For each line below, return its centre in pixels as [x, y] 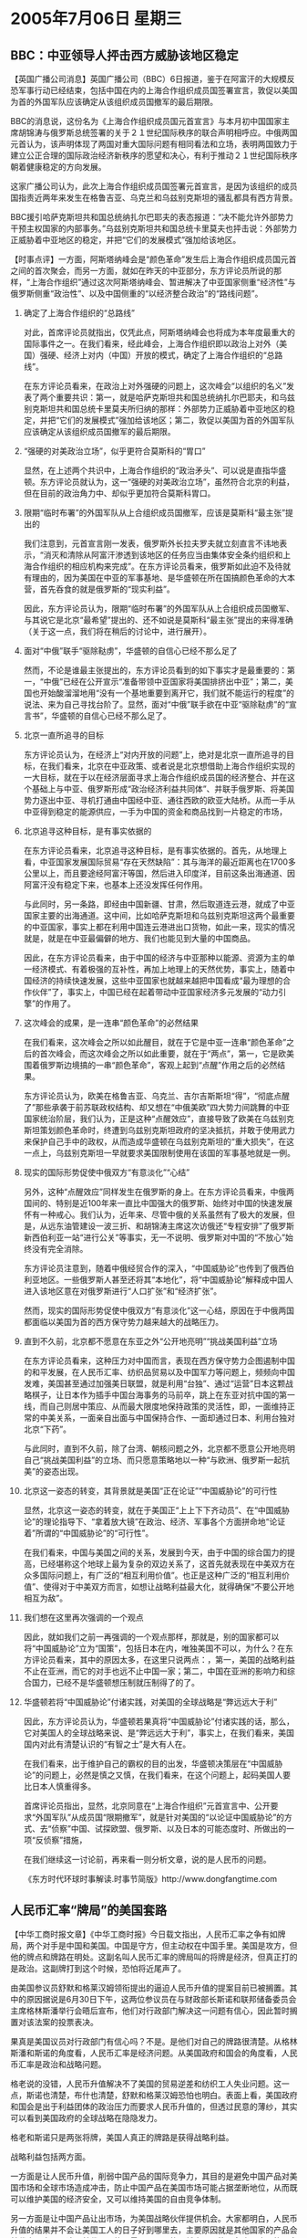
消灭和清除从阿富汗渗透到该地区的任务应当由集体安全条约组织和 [163, 555]
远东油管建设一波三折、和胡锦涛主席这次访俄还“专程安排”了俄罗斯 [171, 1226]
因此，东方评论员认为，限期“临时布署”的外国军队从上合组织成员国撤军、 [159, 609]
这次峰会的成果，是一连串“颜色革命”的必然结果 [111, 1023]
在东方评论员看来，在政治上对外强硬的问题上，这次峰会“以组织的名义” [155, 386]
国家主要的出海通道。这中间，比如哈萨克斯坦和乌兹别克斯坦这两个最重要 [159, 915]
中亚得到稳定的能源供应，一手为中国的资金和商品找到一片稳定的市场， [155, 812]
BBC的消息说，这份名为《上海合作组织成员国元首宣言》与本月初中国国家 [146, 121]
